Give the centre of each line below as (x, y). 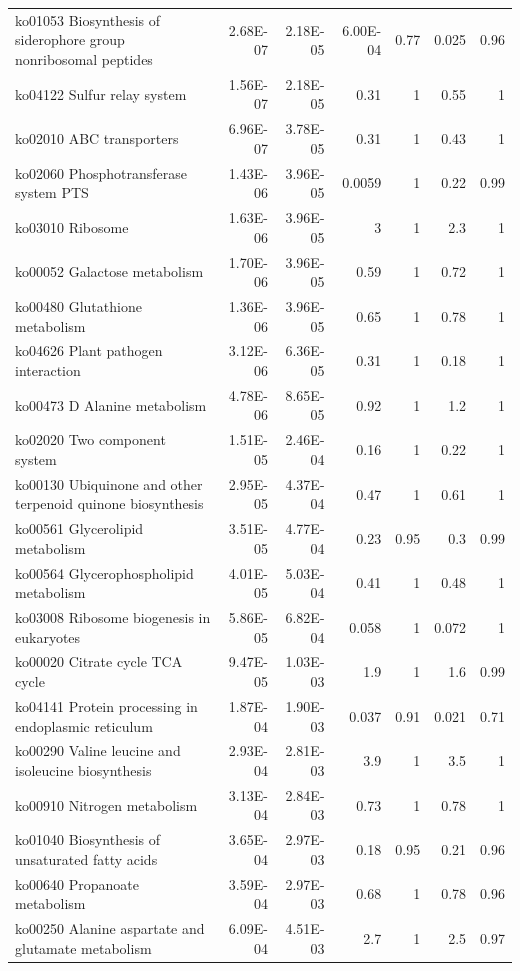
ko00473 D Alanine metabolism (111, 404)
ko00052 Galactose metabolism (109, 271)
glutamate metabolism (83, 947)
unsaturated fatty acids (86, 858)
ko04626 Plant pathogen (89, 350)
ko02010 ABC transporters (97, 138)
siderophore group (70, 39)
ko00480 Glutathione (78, 305)
